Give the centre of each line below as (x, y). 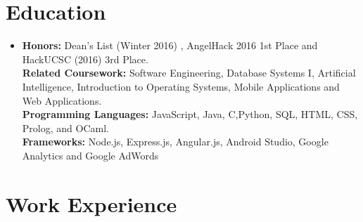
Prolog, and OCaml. (65, 128)
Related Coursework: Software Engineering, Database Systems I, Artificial (189, 73)
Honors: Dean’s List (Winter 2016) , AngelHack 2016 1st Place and (170, 45)
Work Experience (91, 203)
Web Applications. (62, 100)
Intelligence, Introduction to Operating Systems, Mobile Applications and (181, 86)
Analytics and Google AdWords (90, 155)
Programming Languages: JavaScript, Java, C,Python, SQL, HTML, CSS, (190, 114)
